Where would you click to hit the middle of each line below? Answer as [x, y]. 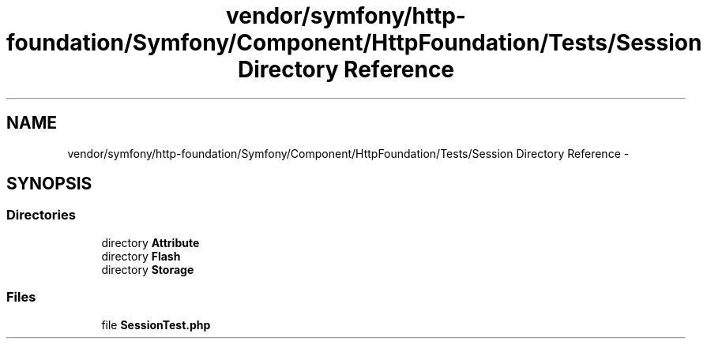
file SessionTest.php [156, 324]
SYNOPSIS [49, 184]
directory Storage [148, 269]
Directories [41, 215]
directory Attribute [150, 242]
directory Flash [141, 256]
